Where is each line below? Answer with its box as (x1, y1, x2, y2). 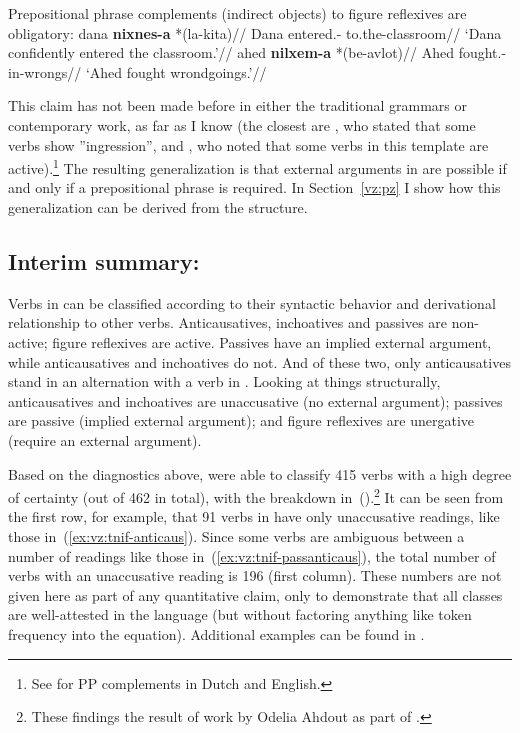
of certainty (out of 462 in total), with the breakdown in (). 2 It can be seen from (8, 484, 504, 507)
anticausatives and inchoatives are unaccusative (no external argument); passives (8, 390, 503, 411)
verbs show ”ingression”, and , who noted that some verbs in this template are (8, 134, 489, 155)
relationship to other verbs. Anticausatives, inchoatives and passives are (8, 312, 448, 333)
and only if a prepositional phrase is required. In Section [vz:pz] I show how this (8, 177, 501, 198)
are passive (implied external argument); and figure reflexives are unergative (8, 410, 475, 431)
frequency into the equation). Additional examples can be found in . (8, 623, 425, 644)
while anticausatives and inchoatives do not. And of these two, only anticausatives (8, 351, 511, 372)
